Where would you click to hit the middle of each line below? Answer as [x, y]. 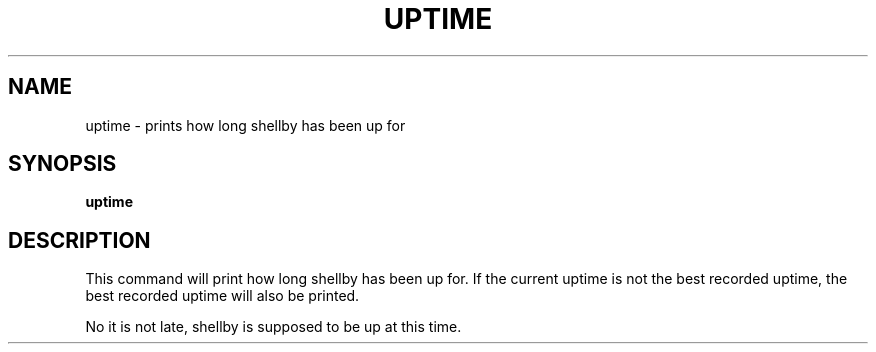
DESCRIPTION [79, 240]
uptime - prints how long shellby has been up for [245, 125]
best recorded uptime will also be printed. [222, 296]
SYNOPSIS [62, 164]
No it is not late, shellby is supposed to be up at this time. [273, 327]
